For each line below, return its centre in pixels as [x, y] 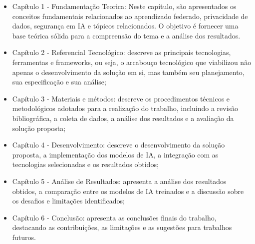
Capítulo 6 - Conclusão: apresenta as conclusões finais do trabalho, [114, 217]
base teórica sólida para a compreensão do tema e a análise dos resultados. [126, 35]
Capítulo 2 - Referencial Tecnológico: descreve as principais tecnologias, [122, 52]
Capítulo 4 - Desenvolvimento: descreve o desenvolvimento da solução [119, 145]
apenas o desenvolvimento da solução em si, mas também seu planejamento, [128, 72]
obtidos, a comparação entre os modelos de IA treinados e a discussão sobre [128, 191]
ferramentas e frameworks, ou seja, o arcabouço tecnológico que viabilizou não [132, 62]
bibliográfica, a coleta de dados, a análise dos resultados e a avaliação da [123, 118]
